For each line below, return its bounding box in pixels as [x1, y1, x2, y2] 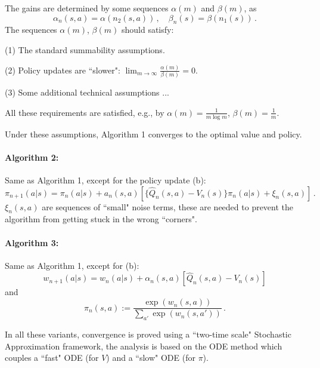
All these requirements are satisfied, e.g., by [5, 106, 164, 118]
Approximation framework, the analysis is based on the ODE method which [5, 339, 282, 352]
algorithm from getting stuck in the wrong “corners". [5, 213, 197, 225]
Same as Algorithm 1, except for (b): [5, 259, 139, 271]
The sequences [5, 23, 57, 36]
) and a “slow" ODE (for [106, 351, 195, 364]
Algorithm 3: [5, 236, 59, 249]
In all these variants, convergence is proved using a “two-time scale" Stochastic [5, 327, 291, 340]
